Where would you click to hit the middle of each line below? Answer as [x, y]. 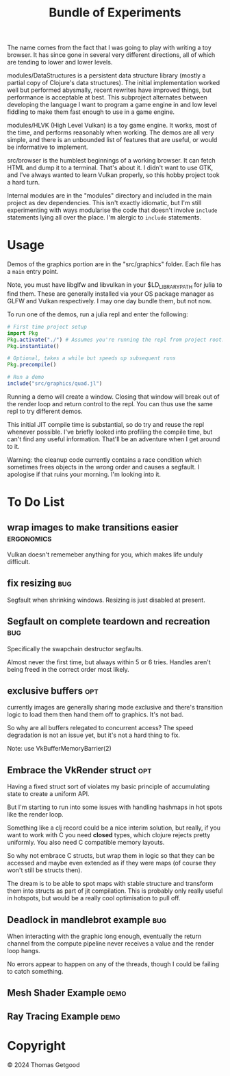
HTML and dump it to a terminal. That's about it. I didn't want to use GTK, [110, 168]
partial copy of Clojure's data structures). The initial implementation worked [114, 83]
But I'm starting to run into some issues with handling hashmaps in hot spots [115, 807]
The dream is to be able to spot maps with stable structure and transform [110, 884]
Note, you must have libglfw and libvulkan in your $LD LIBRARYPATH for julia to [115, 285]
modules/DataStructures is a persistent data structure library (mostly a [106, 75]
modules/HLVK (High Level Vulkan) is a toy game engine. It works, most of [112, 126]
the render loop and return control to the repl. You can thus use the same [110, 403]
